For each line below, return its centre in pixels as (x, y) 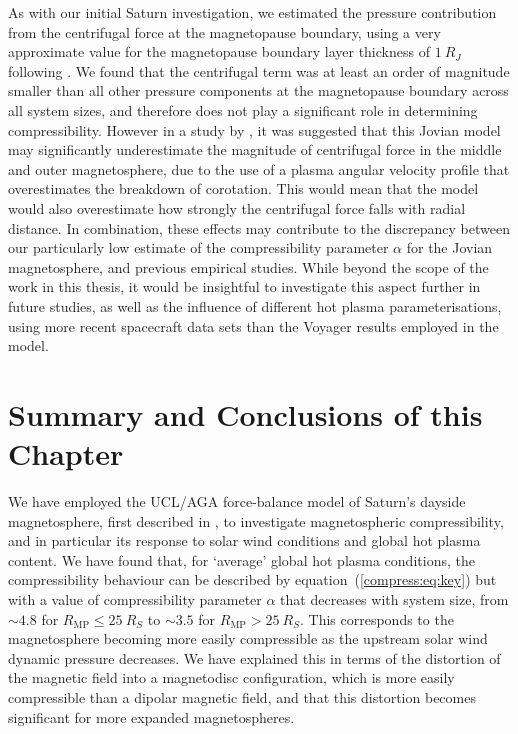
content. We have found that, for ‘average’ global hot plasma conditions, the (241, 559)
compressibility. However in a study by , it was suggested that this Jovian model (254, 129)
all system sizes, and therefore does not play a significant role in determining (243, 109)
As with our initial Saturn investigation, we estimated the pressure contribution (252, 12)
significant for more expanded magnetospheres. (151, 716)
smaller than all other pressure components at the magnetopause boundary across (258, 90)
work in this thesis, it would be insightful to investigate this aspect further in (244, 286)
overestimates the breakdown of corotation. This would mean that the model (243, 188)
